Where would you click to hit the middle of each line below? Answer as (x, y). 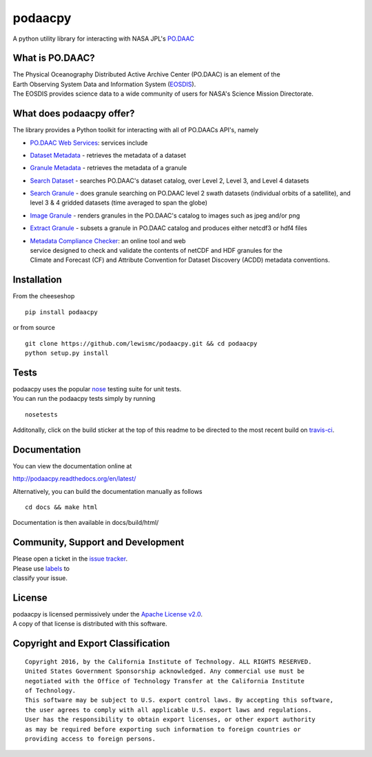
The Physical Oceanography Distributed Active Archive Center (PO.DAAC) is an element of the (146, 74)
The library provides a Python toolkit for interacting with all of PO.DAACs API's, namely (136, 130)
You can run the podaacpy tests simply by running (84, 399)
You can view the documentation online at (72, 466)
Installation (37, 280)
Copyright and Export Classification (91, 644)
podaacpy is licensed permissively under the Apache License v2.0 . (108, 614)
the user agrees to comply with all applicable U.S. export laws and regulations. (168, 710)
